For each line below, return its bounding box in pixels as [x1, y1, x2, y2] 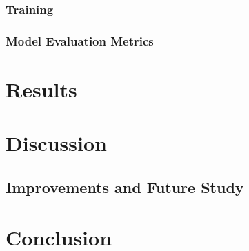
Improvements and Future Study [6, 176, 244, 197]
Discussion [6, 129, 107, 157]
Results [6, 74, 77, 103]
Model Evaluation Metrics [6, 32, 154, 49]
